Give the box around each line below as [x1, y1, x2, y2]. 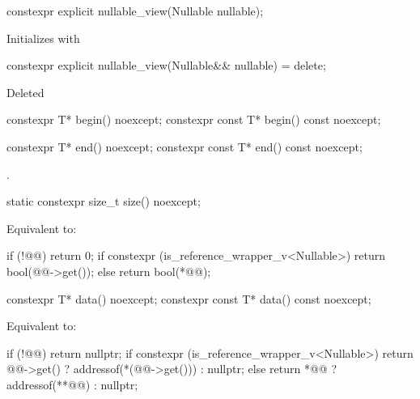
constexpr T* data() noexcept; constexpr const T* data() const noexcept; [6, 290, 371, 307]
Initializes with [6, 29, 80, 46]
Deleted [6, 83, 45, 100]
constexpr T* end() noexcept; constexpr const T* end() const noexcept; [6, 138, 363, 155]
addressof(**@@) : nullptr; [6, 376, 138, 393]
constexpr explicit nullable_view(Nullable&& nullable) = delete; [6, 57, 326, 74]
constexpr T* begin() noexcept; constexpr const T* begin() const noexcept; [6, 111, 381, 128]
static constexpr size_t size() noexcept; [6, 193, 201, 210]
